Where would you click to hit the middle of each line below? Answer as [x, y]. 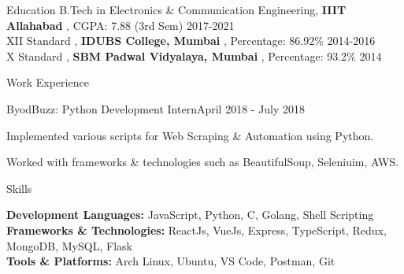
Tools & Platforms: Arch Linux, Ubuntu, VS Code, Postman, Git [171, 261]
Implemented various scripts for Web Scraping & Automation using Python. [190, 135]
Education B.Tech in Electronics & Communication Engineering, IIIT [176, 9]
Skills [19, 188]
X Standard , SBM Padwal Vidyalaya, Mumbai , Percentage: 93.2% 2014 [194, 56]
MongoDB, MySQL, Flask [69, 245]
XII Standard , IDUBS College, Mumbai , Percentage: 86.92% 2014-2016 [191, 41]
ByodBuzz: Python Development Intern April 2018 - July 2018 [156, 108]
